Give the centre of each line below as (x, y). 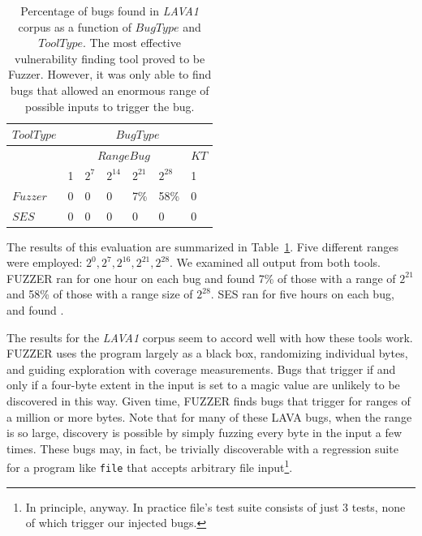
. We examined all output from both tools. (275, 262)
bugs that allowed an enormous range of (110, 90)
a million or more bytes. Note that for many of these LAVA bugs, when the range (209, 416)
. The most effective (131, 43)
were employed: (45, 262)
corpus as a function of (75, 26)
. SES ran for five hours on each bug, (302, 294)
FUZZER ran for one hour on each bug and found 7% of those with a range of (201, 278)
